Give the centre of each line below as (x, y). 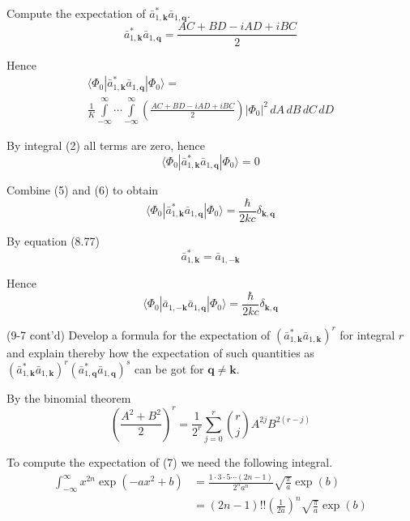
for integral (367, 334)
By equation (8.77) (53, 240)
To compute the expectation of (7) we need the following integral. (170, 462)
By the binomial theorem (69, 397)
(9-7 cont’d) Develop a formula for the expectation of (139, 334)
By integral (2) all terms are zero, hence (106, 145)
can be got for (169, 368)
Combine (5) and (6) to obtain (83, 189)
